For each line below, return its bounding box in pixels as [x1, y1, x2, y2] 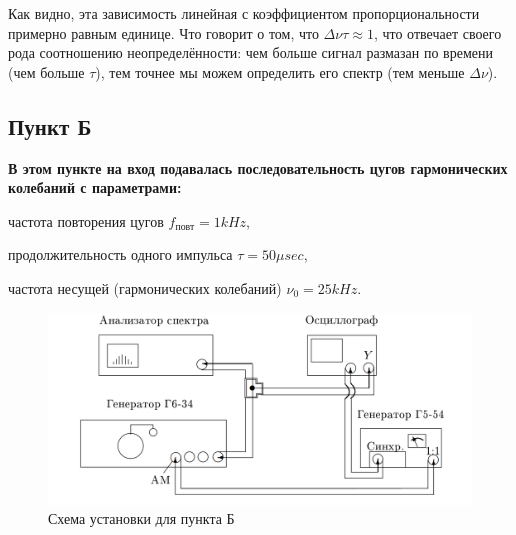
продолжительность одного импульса [8, 244, 233, 265]
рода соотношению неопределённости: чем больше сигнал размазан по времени [8, 42, 493, 63]
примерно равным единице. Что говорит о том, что [8, 22, 319, 43]
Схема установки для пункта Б [48, 508, 235, 529]
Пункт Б [8, 110, 92, 141]
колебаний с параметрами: [8, 177, 182, 198]
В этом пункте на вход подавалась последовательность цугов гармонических [8, 157, 508, 178]
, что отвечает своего [373, 22, 502, 43]
